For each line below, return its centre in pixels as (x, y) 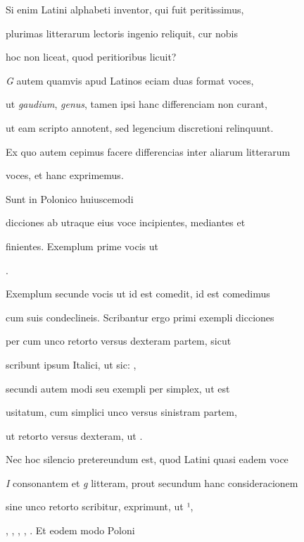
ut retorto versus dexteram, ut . (74, 435)
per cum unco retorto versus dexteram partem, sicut (119, 341)
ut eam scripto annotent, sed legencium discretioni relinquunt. (140, 127)
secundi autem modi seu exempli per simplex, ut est (118, 388)
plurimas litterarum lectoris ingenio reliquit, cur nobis (122, 33)
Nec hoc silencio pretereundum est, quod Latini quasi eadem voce (147, 459)
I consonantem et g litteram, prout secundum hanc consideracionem (152, 482)
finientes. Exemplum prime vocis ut (82, 246)
